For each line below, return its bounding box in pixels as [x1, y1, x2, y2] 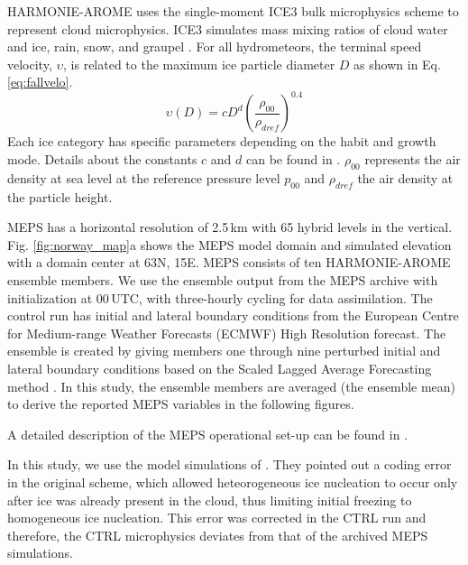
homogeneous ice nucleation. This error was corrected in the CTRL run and [7, 508, 427, 527]
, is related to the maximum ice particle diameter [63, 54, 335, 73]
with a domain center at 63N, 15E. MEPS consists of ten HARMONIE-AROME [7, 253, 451, 272]
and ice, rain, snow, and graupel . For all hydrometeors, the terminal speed [7, 37, 422, 56]
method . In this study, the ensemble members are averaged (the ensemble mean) [7, 376, 456, 395]
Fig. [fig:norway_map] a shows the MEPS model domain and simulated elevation [7, 235, 452, 254]
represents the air [364, 150, 461, 169]
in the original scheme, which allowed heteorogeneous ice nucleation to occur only [7, 472, 458, 491]
